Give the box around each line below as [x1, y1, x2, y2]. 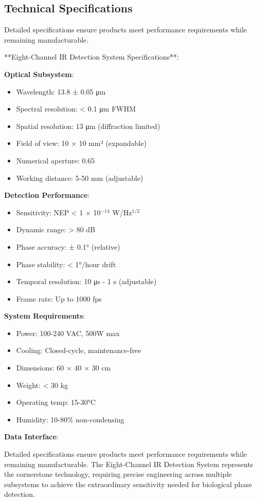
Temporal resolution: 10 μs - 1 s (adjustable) [16, 276, 157, 287]
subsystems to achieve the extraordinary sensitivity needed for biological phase [4, 478, 252, 489]
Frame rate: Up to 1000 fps [16, 293, 102, 304]
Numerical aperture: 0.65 [16, 155, 95, 165]
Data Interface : [4, 431, 59, 442]
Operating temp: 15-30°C [16, 397, 96, 407]
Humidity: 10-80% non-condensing [16, 414, 124, 424]
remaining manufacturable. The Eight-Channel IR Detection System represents [4, 458, 253, 469]
